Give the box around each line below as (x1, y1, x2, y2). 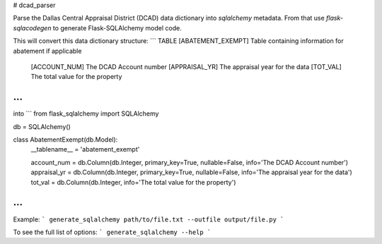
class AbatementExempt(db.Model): (13, 135, 118, 144)
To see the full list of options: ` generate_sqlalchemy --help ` (13, 228, 212, 236)
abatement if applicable (13, 47, 82, 55)
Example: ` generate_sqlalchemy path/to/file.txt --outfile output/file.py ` (13, 215, 284, 224)
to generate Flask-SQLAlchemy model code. (52, 23, 182, 32)
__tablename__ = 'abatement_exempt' (30, 145, 140, 154)
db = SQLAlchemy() (13, 122, 71, 130)
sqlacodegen (13, 23, 52, 32)
